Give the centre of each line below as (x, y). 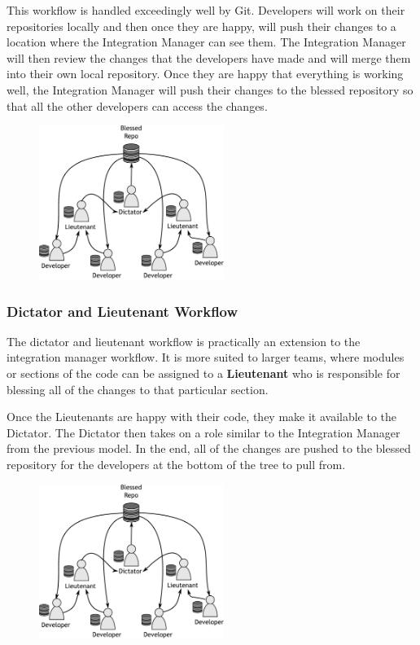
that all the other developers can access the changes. (137, 105)
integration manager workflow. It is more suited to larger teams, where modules (206, 357)
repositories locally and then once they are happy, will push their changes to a (201, 26)
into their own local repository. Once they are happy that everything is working (205, 74)
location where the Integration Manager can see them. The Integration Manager (206, 42)
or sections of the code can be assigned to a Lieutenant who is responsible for (203, 373)
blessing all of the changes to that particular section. (138, 389)
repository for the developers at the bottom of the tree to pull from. (176, 465)
